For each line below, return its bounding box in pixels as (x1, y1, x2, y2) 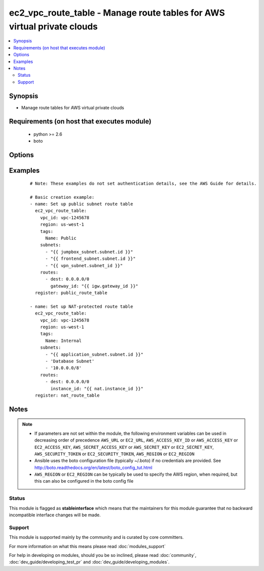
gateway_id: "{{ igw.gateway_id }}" (50, 283, 139, 289)
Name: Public (45, 235, 77, 241)
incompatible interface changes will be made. (9, 512, 101, 518)
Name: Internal (45, 338, 82, 343)
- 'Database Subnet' (45, 358, 95, 364)
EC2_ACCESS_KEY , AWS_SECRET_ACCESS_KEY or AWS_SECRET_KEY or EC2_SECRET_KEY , (34, 444, 214, 450)
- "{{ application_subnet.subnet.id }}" (45, 352, 144, 357)
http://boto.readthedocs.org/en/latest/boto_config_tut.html (34, 465, 153, 470)
